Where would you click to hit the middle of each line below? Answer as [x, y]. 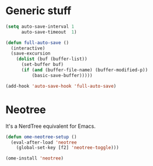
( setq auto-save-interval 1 [40, 26]
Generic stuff [39, 11]
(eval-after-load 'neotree [44, 142]
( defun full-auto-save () [37, 42]
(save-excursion [31, 54]
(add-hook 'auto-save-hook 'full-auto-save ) [61, 86]
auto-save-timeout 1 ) [49, 32]
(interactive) [28, 48]
